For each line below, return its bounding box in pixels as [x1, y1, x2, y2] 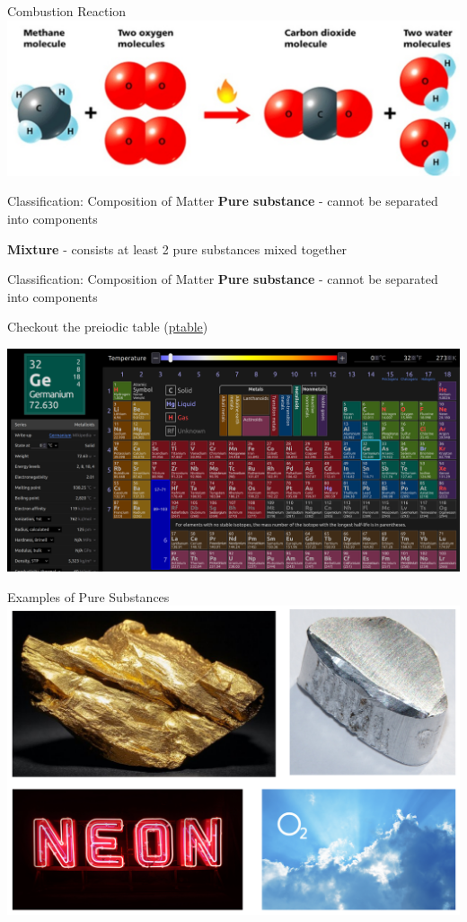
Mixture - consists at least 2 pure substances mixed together [7, 239, 348, 258]
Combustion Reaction [7, 2, 127, 20]
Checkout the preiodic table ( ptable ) [7, 317, 208, 336]
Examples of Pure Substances [7, 587, 170, 606]
